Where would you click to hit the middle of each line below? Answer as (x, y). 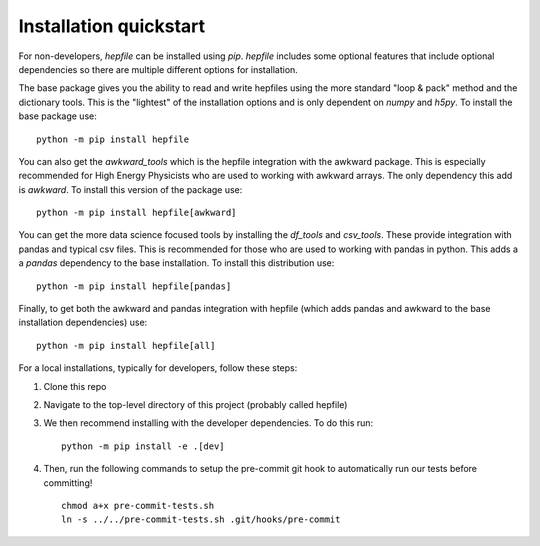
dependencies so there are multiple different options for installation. (158, 69)
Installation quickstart (112, 26)
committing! (68, 482)
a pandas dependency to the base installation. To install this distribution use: (176, 263)
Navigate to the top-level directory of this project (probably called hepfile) (195, 404)
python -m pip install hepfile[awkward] (136, 213)
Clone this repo (75, 386)
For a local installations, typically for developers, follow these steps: (158, 368)
